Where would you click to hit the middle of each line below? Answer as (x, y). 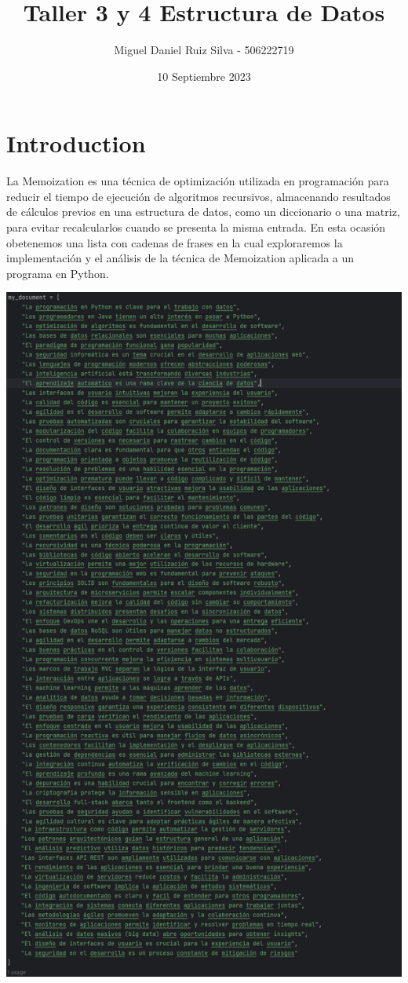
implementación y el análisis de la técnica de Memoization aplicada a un (180, 258)
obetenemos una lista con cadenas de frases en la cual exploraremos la (175, 242)
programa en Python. (58, 273)
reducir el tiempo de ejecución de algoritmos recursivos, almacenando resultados (199, 196)
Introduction (76, 143)
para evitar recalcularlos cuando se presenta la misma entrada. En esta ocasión (196, 227)
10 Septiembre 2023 (204, 76)
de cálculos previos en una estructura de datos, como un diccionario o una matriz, (203, 212)
